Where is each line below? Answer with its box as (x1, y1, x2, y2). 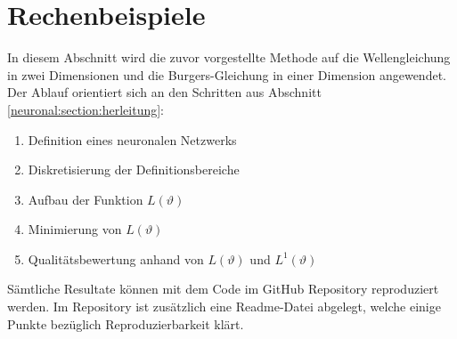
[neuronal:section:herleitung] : (7, 100, 164, 118)
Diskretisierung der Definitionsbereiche (28, 160, 240, 179)
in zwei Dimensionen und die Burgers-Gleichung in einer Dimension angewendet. (7, 65, 446, 84)
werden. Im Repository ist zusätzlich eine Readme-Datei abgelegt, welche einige (7, 297, 441, 316)
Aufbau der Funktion (28, 190, 143, 208)
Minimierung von (28, 220, 122, 238)
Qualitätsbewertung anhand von (28, 249, 204, 268)
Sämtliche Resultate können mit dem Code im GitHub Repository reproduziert (7, 279, 439, 298)
